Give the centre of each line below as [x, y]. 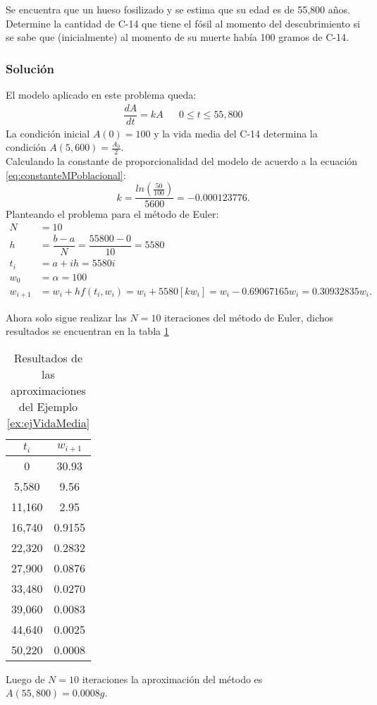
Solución [30, 68]
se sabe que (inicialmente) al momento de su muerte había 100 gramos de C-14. [177, 37]
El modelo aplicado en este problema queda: [101, 94]
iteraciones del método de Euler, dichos [249, 317]
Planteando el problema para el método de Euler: [112, 214]
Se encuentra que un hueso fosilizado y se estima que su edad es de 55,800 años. [178, 9]
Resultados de [48, 357]
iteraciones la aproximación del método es [172, 679]
